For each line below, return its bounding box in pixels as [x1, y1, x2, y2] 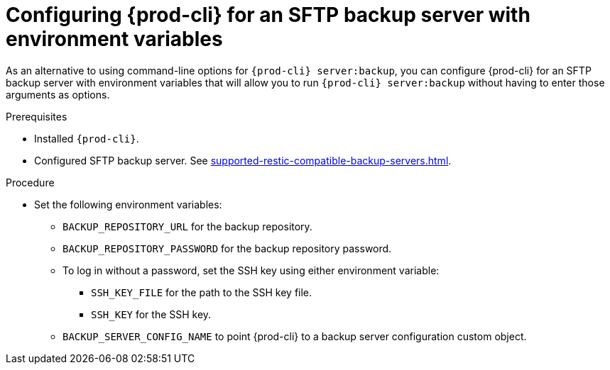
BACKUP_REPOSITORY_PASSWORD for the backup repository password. [62, 242, 392, 254]
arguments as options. [6, 88, 110, 101]
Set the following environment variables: [34, 198, 222, 211]
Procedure [6, 176, 55, 189]
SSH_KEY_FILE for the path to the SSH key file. [91, 286, 312, 298]
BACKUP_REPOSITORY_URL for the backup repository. [62, 220, 312, 232]
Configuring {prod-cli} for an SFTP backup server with [6, 3, 530, 27]
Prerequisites [6, 110, 67, 123]
